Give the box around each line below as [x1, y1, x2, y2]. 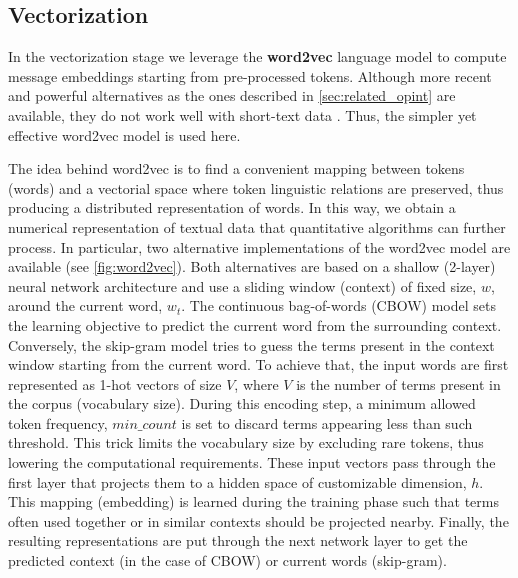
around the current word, [8, 295, 163, 316]
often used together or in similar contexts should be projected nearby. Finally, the [8, 510, 509, 531]
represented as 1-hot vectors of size [8, 373, 222, 394]
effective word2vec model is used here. [8, 124, 241, 145]
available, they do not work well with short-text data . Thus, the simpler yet [8, 104, 477, 125]
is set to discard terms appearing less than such [181, 412, 473, 433]
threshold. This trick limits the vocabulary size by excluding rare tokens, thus [8, 432, 484, 453]
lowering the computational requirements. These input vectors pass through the [8, 452, 496, 473]
